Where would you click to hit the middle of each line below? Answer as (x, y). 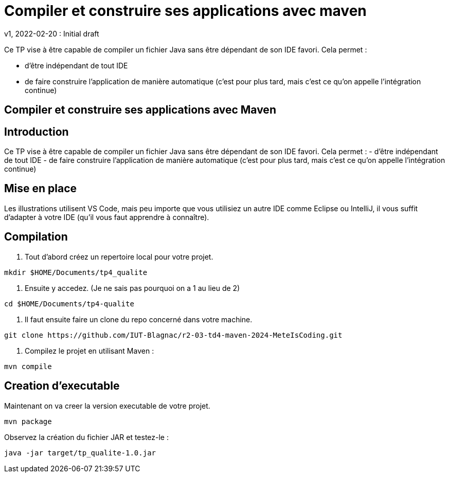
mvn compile (28, 366)
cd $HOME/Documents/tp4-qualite (69, 304)
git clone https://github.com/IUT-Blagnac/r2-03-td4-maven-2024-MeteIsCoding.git (173, 335)
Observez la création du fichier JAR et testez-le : (86, 437)
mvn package (28, 421)
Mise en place (41, 189)
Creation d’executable (62, 386)
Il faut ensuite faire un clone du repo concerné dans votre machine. (139, 319)
